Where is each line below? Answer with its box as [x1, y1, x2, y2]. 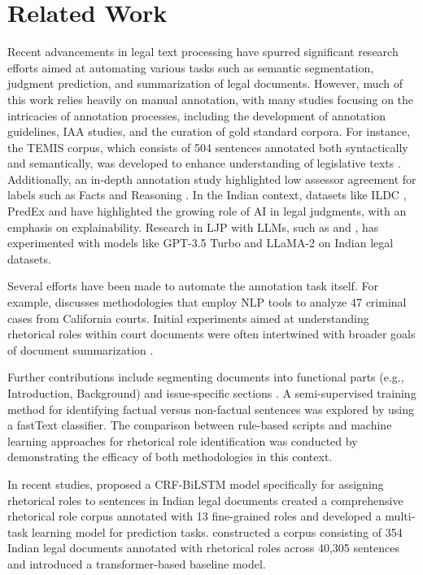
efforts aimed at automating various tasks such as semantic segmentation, [7, 59, 374, 76]
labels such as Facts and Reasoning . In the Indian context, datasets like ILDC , [7, 186, 407, 203]
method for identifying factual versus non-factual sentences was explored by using [7, 400, 414, 417]
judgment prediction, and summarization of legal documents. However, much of [7, 75, 403, 92]
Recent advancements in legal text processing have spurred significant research [7, 43, 399, 60]
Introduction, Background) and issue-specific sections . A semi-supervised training [7, 385, 416, 401]
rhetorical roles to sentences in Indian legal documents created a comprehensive [7, 491, 403, 508]
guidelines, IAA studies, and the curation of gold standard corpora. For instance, [7, 123, 411, 140]
